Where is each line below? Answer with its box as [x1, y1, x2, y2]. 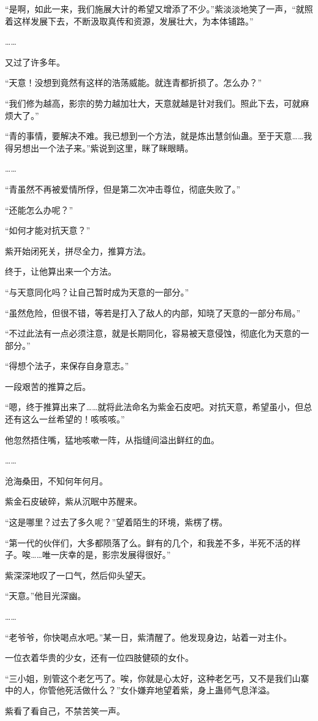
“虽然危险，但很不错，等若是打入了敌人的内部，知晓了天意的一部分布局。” [5, 306, 301, 319]
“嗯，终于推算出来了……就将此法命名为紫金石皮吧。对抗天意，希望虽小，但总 [5, 400, 312, 413]
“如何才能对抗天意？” [5, 224, 91, 237]
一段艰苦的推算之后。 [5, 380, 91, 392]
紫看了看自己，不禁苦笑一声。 [5, 704, 125, 717]
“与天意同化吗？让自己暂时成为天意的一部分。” [5, 285, 189, 298]
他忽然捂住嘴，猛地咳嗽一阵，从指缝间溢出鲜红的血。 [5, 433, 219, 446]
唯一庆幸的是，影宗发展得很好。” [42, 548, 171, 561]
